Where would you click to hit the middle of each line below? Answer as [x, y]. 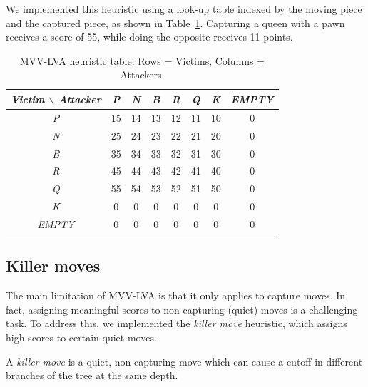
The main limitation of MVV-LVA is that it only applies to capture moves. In [176, 295]
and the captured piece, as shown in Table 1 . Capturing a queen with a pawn [175, 22]
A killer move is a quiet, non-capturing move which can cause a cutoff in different [184, 361]
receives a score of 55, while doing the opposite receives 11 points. [149, 37]
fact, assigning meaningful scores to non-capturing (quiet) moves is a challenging [182, 309]
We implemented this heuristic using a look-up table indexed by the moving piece [184, 9]
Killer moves [53, 265]
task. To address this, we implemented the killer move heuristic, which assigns [177, 323]
